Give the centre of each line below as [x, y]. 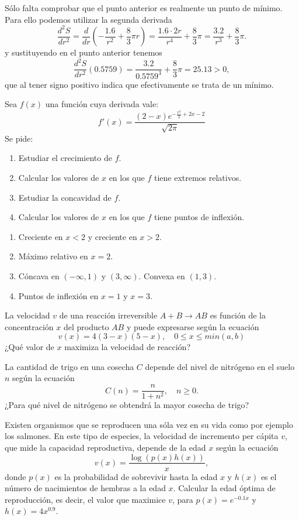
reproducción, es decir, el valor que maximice [85, 499]
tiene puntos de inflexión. [199, 217]
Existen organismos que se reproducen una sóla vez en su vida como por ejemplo [149, 424]
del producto [86, 326]
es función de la [238, 315]
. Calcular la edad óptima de [224, 488]
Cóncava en [39, 275]
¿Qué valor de [29, 347]
